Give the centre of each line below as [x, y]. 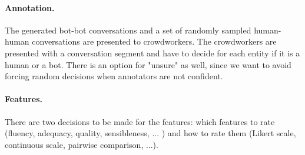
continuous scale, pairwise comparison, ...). [82, 144]
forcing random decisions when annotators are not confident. [114, 76]
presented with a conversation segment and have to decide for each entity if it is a [152, 53]
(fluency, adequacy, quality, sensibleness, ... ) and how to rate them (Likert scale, [150, 133]
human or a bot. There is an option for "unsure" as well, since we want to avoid [148, 64]
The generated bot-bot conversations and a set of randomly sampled [128, 30]
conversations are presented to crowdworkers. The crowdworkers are [154, 41]
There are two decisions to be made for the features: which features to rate [140, 121]
